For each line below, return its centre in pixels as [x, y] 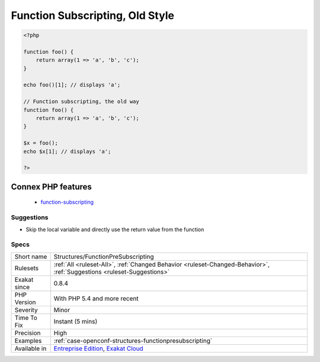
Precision [28, 333]
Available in [31, 348]
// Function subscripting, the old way [81, 102]
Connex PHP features [51, 187]
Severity [26, 310]
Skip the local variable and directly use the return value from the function [115, 229]
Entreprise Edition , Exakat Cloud [98, 348]
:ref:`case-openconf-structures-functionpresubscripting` [133, 341]
